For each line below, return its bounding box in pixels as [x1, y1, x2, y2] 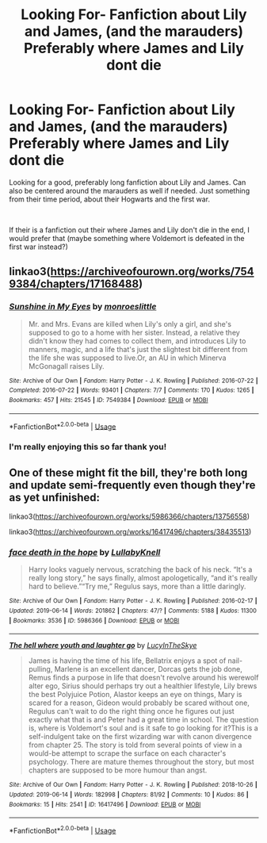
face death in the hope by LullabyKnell [9, 546, 161, 558]
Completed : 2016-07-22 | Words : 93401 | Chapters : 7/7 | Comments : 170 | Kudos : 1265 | [9, 386, 254, 394]
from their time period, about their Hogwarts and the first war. [9, 194, 211, 204]
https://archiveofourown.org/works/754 [50, 265, 254, 278]
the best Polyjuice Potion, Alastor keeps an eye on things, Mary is [28, 690, 242, 699]
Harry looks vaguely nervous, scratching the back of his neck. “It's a [28, 565, 253, 574]
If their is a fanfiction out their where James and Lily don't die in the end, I [9, 224, 250, 235]
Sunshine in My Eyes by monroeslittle [9, 301, 157, 312]
